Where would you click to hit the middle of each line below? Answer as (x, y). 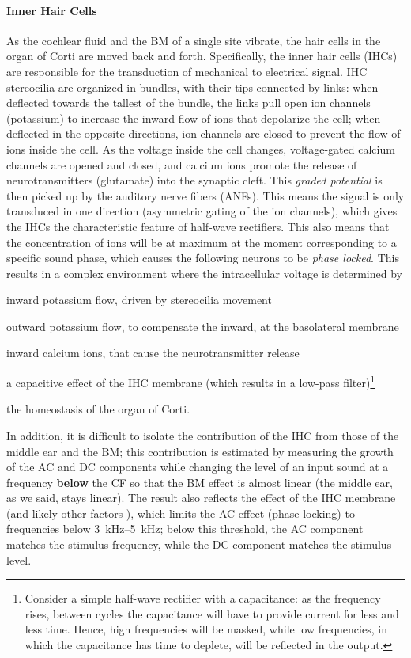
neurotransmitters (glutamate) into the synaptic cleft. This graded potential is (194, 180)
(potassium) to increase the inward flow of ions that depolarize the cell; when (194, 118)
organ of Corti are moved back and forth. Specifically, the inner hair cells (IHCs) (202, 56)
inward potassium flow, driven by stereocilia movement (139, 300)
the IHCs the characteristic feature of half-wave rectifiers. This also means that (198, 226)
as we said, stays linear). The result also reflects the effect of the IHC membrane (201, 498)
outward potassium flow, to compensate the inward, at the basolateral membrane (203, 326)
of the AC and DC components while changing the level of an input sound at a (198, 467)
